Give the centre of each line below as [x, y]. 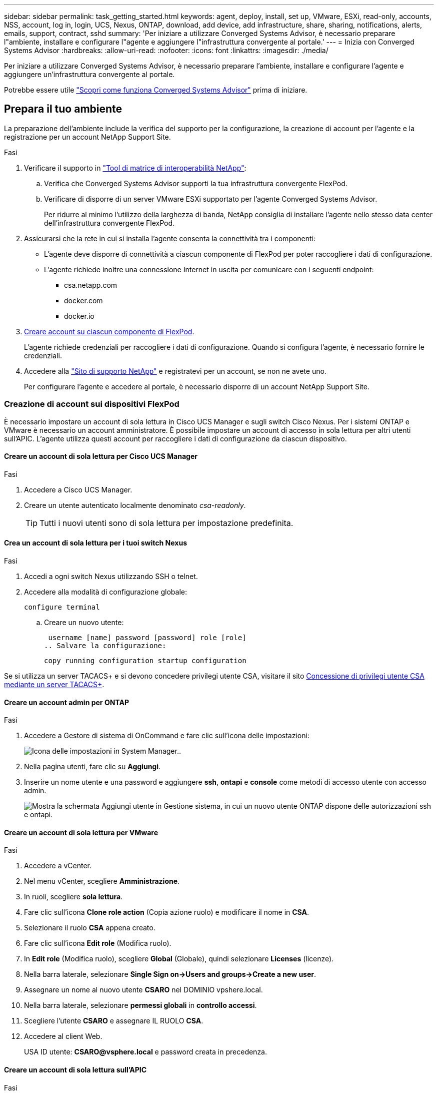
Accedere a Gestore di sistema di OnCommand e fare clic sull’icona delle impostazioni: [167, 736]
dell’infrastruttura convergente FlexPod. [109, 223]
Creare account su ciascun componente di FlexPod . [109, 331]
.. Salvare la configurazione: [105, 646]
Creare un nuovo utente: [84, 623]
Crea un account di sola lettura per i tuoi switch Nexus [95, 543]
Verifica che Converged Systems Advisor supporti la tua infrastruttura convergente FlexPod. [196, 183]
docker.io [79, 316]
